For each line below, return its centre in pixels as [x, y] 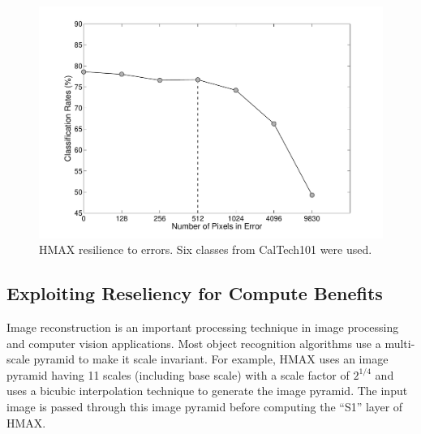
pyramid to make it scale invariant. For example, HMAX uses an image [211, 359]
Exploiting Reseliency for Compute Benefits [195, 293]
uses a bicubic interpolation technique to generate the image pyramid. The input [207, 391]
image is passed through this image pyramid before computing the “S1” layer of [205, 406]
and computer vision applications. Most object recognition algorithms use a [194, 343]
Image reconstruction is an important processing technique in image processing [203, 327]
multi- [400, 343]
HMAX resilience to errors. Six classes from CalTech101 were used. [206, 249]
